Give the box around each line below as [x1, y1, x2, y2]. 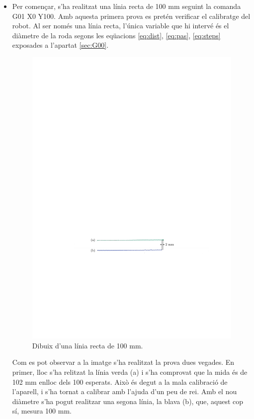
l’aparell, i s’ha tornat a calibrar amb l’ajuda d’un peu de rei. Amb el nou [12, 386, 237, 397]
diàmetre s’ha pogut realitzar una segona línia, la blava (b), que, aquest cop [12, 396, 244, 406]
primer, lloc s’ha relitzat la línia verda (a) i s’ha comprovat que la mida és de [12, 367, 248, 377]
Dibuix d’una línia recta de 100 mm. [32, 340, 143, 350]
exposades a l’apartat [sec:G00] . [12, 40, 109, 50]
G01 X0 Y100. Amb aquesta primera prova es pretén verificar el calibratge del [12, 10, 251, 21]
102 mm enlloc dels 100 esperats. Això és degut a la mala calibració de [12, 376, 228, 387]
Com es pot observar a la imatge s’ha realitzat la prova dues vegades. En [12, 357, 235, 367]
